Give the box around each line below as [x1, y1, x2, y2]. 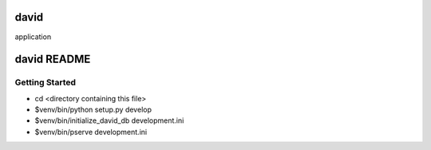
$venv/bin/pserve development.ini [34, 127, 148, 136]
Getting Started [14, 77, 76, 88]
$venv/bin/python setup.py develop [34, 105, 152, 115]
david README [14, 53, 91, 66]
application [14, 32, 52, 41]
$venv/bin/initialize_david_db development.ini [34, 116, 184, 125]
